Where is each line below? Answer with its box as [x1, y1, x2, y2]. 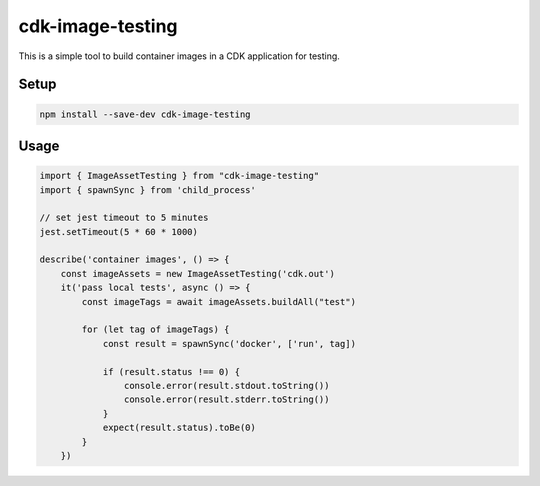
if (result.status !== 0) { [102, 366, 240, 377]
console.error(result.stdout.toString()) [123, 380, 330, 391]
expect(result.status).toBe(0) [102, 422, 257, 434]
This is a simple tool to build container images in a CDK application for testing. [18, 50, 340, 62]
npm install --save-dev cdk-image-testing [39, 108, 251, 120]
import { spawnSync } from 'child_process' [39, 184, 257, 195]
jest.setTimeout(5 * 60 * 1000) [39, 226, 199, 237]
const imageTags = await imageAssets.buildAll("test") [81, 296, 357, 307]
